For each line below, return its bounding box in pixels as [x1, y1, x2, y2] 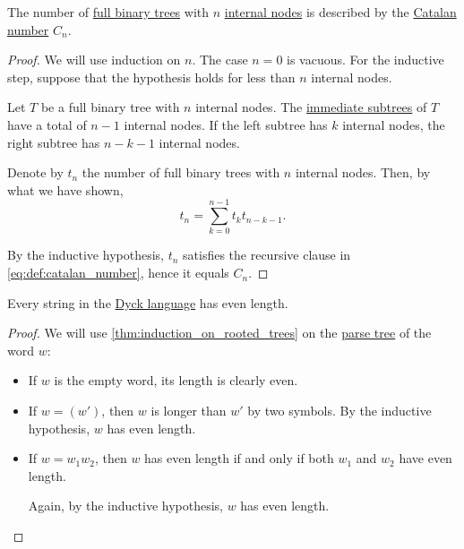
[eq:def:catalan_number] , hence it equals [7, 263, 229, 282]
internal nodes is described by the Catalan [224, 3, 457, 21]
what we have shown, [7, 180, 124, 199]
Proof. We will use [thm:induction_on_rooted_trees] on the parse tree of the [7, 323, 432, 342]
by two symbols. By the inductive [247, 401, 432, 420]
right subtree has [7, 133, 100, 151]
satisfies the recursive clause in [183, 245, 351, 264]
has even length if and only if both [144, 449, 334, 468]
